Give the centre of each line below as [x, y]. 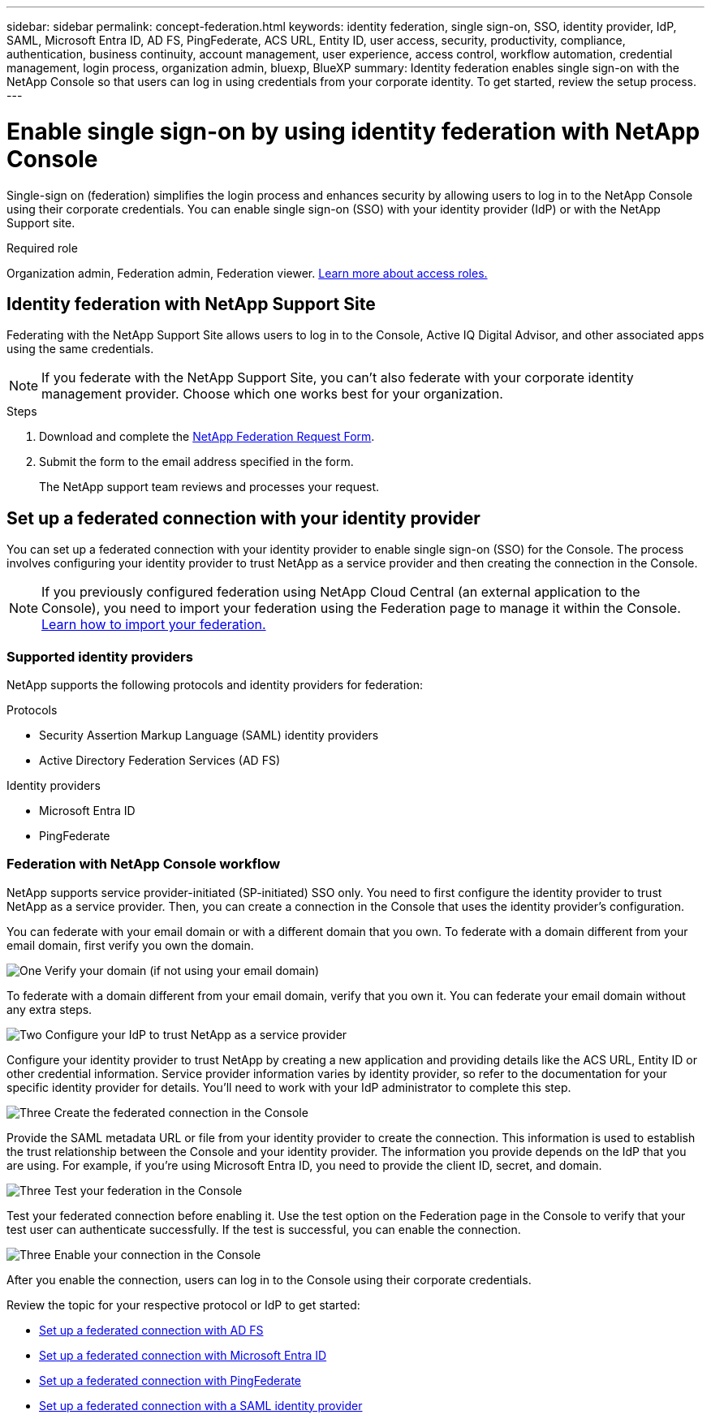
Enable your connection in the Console [157, 1254]
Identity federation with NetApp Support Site [191, 304]
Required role [42, 248]
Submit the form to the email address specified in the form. [196, 462]
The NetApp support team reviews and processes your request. [209, 487]
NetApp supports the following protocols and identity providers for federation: [215, 684]
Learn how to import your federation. [154, 625]
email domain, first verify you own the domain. [130, 945]
